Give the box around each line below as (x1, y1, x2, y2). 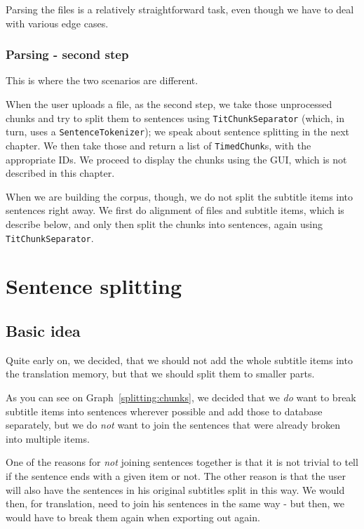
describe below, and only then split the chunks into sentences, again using (6, 216, 323, 231)
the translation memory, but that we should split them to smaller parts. (6, 366, 315, 381)
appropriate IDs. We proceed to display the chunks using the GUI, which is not (6, 152, 347, 166)
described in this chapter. (6, 166, 115, 180)
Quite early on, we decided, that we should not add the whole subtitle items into (6, 352, 353, 367)
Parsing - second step (6, 46, 129, 63)
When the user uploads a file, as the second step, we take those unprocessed (6, 97, 332, 111)
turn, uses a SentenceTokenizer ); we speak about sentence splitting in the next (6, 124, 350, 139)
